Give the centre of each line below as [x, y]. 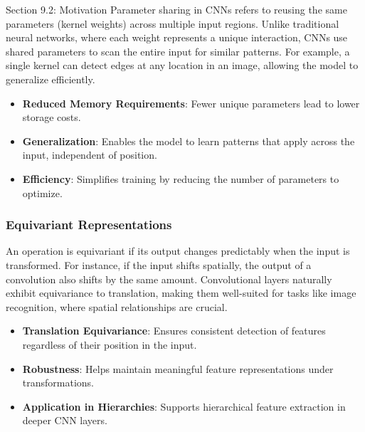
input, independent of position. [90, 155]
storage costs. [52, 117]
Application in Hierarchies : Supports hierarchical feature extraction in [184, 406]
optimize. [42, 193]
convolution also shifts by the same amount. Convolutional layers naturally [169, 279]
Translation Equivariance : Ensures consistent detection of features [174, 331]
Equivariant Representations [89, 225]
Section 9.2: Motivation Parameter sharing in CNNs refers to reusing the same [176, 9]
